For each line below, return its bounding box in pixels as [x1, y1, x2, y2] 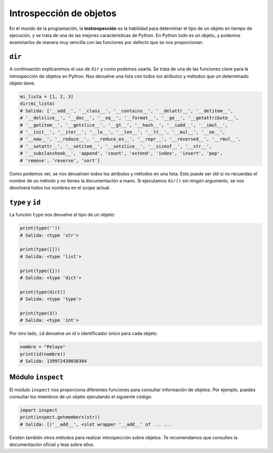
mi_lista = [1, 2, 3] [20, 94, 74, 99]
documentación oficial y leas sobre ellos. [9, 441, 95, 448]
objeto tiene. [9, 80, 35, 86]
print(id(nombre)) [20, 351, 66, 357]
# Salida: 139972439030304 [20, 358, 87, 364]
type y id [9, 198, 41, 207]
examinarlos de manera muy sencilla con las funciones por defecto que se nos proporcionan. [9, 40, 204, 46]
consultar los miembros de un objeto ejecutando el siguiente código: [9, 393, 153, 400]
